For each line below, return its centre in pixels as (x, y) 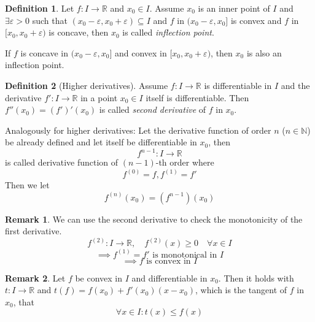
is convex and (256, 20)
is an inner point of (234, 8)
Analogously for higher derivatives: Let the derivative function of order (138, 130)
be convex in (99, 278)
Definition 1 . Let (40, 8)
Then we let (27, 185)
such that (50, 20)
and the (295, 85)
